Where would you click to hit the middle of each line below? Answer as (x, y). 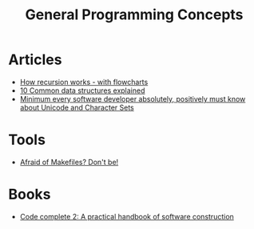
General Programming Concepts (134, 15)
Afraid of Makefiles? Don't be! (69, 162)
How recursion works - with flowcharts (84, 82)
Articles (35, 60)
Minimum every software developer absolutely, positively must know (133, 98)
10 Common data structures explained (82, 90)
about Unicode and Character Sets (77, 107)
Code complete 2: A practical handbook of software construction (127, 216)
